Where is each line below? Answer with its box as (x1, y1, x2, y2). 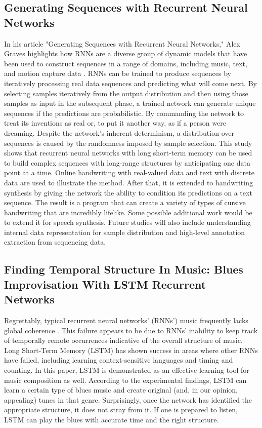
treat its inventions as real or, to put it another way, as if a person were (4, 118, 226, 128)
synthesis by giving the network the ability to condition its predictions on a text (4, 187, 252, 198)
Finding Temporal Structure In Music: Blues (4, 261, 243, 277)
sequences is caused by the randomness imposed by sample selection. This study (4, 137, 252, 148)
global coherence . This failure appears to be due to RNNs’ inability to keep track (4, 325, 258, 335)
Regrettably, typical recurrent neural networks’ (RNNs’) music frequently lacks (4, 315, 248, 326)
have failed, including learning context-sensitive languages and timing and (4, 355, 233, 365)
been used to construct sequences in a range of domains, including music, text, (4, 58, 247, 68)
